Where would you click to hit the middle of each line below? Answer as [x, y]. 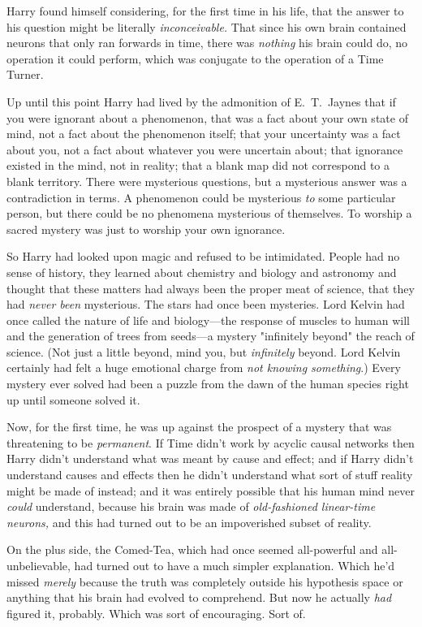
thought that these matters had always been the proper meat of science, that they [211, 288]
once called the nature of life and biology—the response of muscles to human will [208, 320]
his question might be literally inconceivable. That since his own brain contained [207, 26]
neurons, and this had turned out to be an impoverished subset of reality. [189, 522]
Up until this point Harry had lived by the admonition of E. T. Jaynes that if [201, 101]
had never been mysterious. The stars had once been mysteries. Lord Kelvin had [206, 304]
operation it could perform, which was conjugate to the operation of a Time [195, 58]
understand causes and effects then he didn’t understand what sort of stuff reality [210, 475]
